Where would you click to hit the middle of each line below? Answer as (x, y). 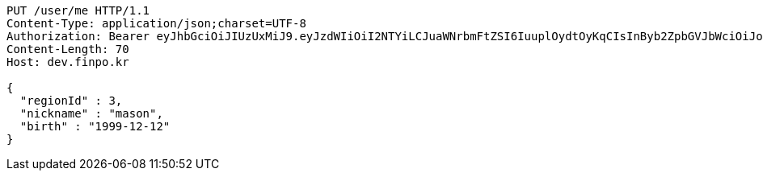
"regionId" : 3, (71, 101)
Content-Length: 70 (68, 49)
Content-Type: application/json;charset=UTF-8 (156, 23)
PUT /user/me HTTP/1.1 (78, 10)
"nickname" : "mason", (91, 113)
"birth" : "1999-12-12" (95, 126)
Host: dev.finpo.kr (68, 62)
